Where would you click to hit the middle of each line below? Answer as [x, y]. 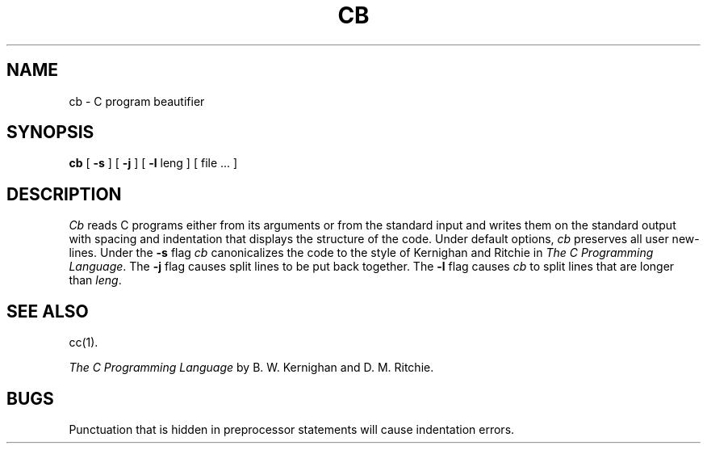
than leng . [95, 280]
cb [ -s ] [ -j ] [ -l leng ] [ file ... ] [153, 163]
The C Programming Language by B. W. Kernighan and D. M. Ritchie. [251, 368]
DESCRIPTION [64, 194]
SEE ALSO [48, 311]
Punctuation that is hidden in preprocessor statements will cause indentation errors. [292, 429]
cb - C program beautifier [137, 101]
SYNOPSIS [50, 132]
